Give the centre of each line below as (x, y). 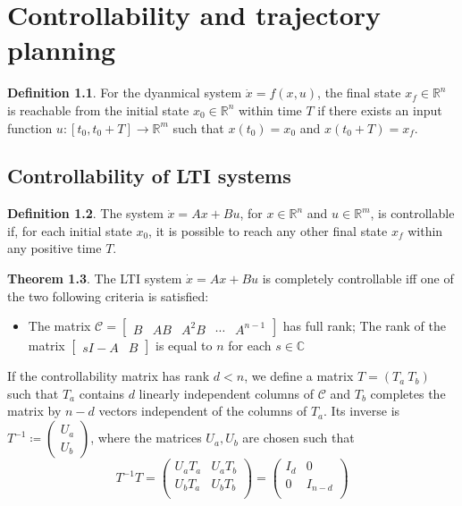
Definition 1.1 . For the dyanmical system (125, 93)
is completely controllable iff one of (358, 278)
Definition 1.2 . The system (85, 213)
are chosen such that (298, 438)
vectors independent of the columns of (203, 411)
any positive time (55, 248)
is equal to (184, 346)
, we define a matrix (299, 376)
